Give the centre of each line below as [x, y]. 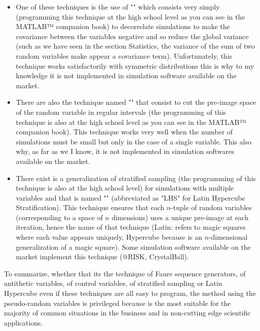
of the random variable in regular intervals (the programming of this [121, 112]
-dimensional [228, 237]
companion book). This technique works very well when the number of [124, 132]
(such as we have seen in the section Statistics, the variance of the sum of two [135, 46]
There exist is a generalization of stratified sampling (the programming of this [136, 178]
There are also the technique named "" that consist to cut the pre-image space [136, 102]
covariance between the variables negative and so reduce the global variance [132, 36]
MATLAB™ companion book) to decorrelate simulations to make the [123, 26]
